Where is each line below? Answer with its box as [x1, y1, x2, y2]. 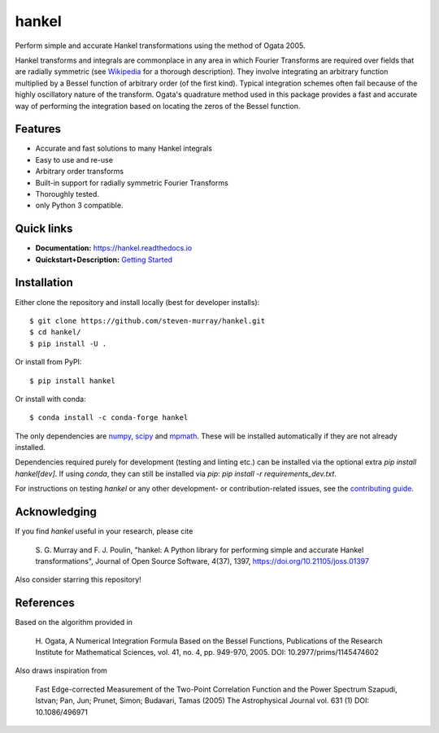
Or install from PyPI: [15, 357, 82, 367]
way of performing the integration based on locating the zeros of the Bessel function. [15, 101, 301, 111]
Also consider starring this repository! [15, 574, 141, 585]
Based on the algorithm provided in [15, 617, 133, 627]
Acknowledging [15, 505, 97, 519]
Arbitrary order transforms [35, 167, 124, 177]
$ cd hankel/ [29, 328, 81, 337]
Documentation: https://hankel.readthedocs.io [35, 243, 193, 253]
